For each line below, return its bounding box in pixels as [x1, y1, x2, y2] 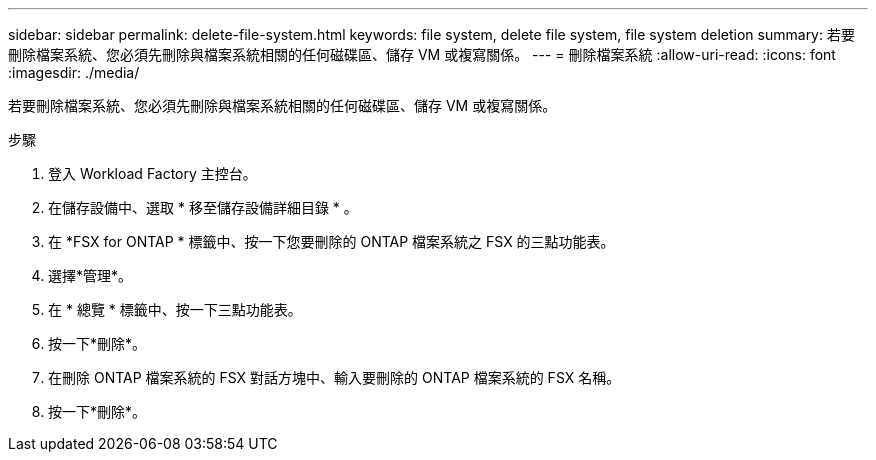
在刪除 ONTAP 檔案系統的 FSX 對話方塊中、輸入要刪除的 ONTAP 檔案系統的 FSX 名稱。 [48, 369, 621, 386]
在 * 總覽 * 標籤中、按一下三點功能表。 [48, 301, 302, 318]
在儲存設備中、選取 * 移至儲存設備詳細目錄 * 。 [48, 199, 358, 216]
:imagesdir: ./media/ [8, 64, 140, 81]
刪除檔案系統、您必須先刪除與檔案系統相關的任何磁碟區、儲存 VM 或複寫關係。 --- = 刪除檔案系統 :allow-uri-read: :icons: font [8, 46, 836, 63]
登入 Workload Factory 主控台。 [48, 165, 257, 182]
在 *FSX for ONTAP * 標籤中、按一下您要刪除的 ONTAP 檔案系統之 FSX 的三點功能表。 [48, 233, 615, 250]
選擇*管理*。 [48, 267, 133, 284]
